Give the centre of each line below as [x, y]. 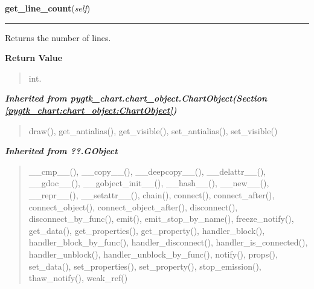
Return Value [34, 58]
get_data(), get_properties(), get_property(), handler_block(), [147, 230]
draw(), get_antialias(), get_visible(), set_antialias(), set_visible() [153, 130]
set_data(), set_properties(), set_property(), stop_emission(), [145, 266]
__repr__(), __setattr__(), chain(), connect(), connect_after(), [152, 194]
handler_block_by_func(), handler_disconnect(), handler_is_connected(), [168, 242]
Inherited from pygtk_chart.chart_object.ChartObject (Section [136, 98]
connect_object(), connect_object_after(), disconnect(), [133, 206]
